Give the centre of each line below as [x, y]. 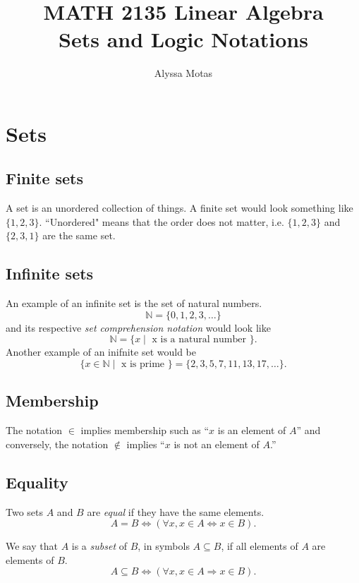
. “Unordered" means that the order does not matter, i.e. [162, 221]
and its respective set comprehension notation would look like [138, 327]
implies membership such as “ [145, 430]
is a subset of [99, 546]
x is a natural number [199, 340]
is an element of [252, 430]
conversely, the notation [57, 444]
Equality [37, 482]
